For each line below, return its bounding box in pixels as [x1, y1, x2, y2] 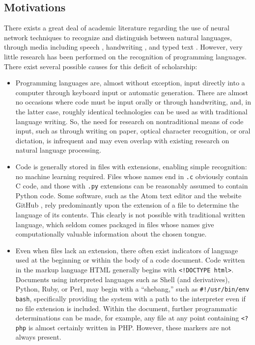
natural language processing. [15, 145, 101, 155]
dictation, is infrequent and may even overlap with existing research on [15, 135, 229, 145]
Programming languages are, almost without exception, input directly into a [15, 78, 245, 88]
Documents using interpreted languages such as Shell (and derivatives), [15, 274, 230, 284]
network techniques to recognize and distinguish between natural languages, [4, 32, 232, 42]
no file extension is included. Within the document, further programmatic [15, 303, 237, 313]
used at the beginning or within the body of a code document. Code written [15, 255, 245, 265]
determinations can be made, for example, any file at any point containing [15, 313, 239, 323]
